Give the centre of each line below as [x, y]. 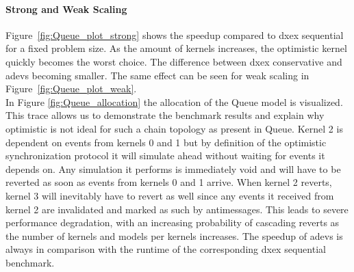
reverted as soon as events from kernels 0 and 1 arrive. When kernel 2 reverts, [169, 182]
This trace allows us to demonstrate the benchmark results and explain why [165, 115]
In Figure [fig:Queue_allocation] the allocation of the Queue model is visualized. [174, 101]
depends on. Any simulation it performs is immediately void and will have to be [173, 168]
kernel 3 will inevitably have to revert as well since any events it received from [170, 195]
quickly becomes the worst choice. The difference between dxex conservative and [174, 61]
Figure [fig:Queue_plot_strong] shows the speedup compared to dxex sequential [175, 35]
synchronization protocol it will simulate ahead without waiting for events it [165, 155]
